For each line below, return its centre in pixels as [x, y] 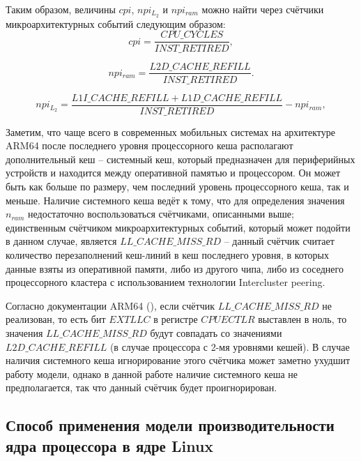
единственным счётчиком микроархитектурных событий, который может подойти [178, 227]
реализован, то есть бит [56, 319]
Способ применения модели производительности [170, 425]
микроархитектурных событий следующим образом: [116, 23]
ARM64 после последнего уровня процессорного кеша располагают [149, 145]
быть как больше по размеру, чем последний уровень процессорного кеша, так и [177, 187]
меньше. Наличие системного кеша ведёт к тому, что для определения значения [175, 200]
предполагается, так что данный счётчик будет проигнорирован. [141, 387]
